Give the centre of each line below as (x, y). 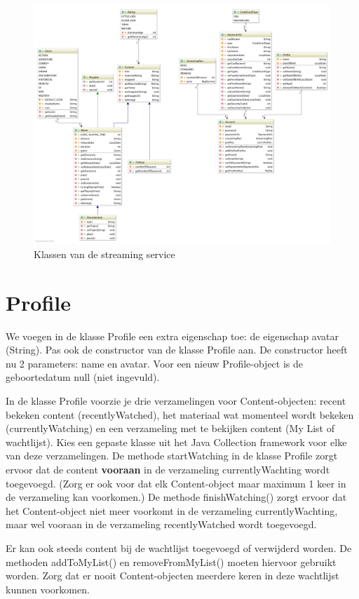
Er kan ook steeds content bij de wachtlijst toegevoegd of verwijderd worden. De (179, 547)
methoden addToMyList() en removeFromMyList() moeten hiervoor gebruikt (171, 561)
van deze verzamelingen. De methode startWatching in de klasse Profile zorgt (172, 456)
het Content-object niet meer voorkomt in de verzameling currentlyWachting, (172, 510)
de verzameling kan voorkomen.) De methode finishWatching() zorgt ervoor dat (176, 497)
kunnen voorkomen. (48, 589)
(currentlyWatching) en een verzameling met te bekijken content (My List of (170, 428)
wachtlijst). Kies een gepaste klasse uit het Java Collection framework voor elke (176, 442)
